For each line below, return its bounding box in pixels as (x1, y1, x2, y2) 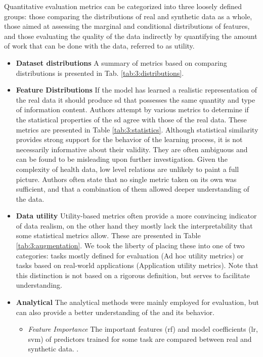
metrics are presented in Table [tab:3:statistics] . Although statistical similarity (16, 124, 258, 135)
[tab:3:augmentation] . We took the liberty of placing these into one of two (16, 240, 245, 251)
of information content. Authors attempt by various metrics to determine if (16, 104, 249, 115)
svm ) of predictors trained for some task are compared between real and (28, 333, 252, 344)
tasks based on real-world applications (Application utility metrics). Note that (16, 260, 258, 271)
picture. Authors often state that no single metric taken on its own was (16, 173, 237, 184)
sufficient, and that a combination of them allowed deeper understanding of (16, 184, 249, 194)
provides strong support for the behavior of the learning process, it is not (16, 134, 243, 145)
